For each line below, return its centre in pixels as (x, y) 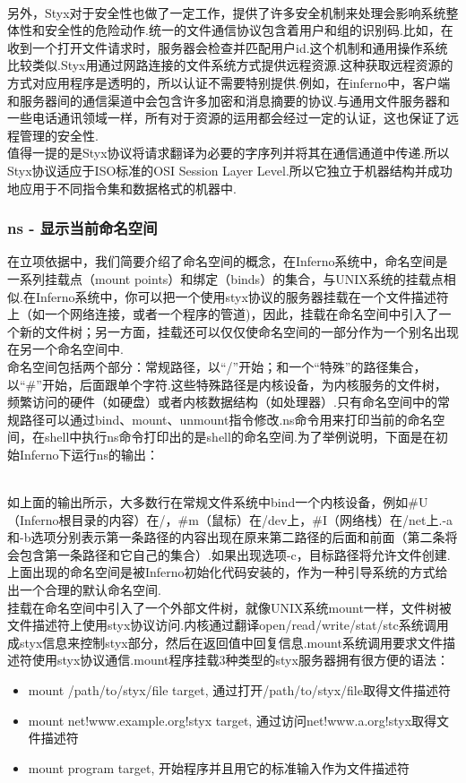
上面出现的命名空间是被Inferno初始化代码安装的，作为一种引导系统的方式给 (228, 572)
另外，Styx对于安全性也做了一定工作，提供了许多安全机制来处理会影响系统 (227, 12)
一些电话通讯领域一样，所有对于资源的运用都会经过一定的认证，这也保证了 (227, 118)
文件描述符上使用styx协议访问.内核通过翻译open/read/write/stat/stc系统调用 (228, 625)
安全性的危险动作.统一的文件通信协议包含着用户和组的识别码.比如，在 (249, 30)
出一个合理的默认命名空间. (84, 590)
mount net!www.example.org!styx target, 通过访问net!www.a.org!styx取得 (233, 720)
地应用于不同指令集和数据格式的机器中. (122, 188)
